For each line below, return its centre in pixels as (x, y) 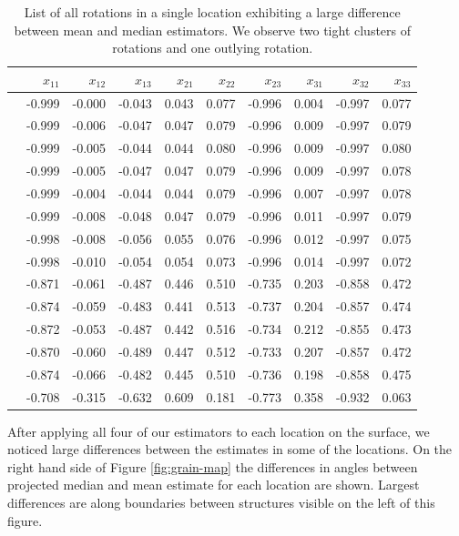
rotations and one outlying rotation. (213, 48)
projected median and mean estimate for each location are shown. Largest (214, 485)
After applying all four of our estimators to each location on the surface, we (219, 431)
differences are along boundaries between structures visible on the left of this (221, 503)
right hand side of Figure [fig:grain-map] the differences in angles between (213, 466)
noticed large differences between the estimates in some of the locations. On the (230, 449)
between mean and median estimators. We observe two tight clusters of (213, 30)
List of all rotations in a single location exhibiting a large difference (212, 12)
